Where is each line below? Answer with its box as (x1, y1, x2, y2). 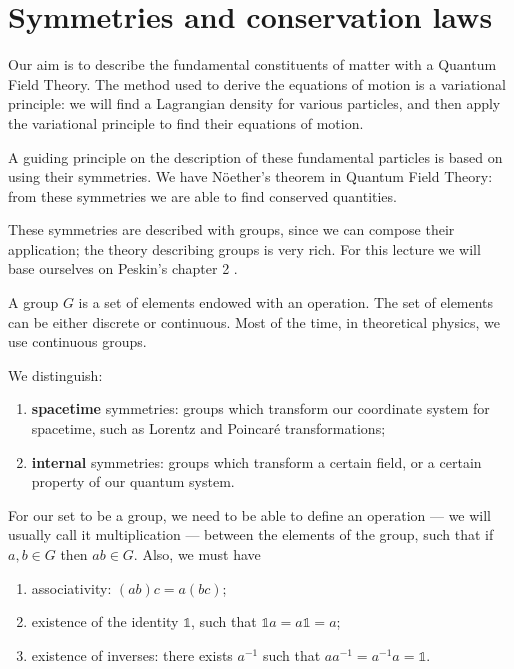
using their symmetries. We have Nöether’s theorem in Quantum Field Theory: (8, 166, 493, 187)
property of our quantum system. (31, 471, 235, 492)
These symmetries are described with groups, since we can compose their (8, 219, 455, 240)
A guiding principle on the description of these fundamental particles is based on (8, 146, 503, 167)
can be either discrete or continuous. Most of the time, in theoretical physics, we (8, 311, 501, 332)
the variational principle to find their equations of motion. (8, 112, 364, 133)
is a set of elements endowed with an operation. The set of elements (78, 292, 494, 313)
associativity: (31, 577, 112, 598)
